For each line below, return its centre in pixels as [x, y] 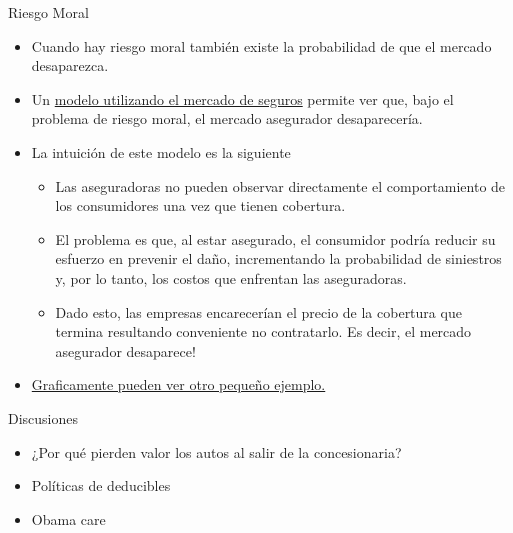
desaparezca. [70, 65]
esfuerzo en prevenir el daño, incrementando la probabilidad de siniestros [278, 258]
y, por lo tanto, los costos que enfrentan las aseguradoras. [231, 277]
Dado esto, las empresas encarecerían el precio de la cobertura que [258, 311]
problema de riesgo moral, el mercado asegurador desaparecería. [227, 118]
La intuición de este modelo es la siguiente [161, 151]
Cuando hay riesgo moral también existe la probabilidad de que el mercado [261, 45]
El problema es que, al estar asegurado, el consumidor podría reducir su [275, 238]
